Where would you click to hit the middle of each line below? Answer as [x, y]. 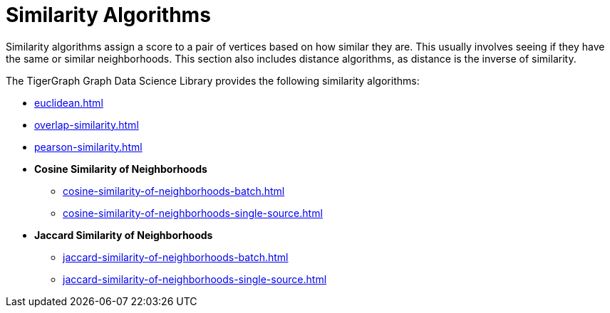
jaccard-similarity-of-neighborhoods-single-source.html [195, 279]
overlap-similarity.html [87, 124]
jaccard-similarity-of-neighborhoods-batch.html [176, 257]
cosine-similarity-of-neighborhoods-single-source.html [193, 213]
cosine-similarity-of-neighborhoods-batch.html [174, 191]
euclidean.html [69, 102]
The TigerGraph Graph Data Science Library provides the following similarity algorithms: [213, 80]
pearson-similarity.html [88, 147]
